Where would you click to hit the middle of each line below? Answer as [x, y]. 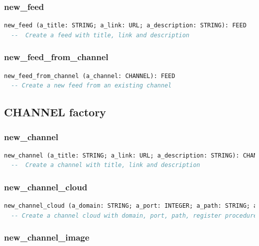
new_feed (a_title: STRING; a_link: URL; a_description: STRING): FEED [125, 26]
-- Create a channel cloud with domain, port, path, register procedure [134, 215]
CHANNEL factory [55, 112]
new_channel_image [47, 237]
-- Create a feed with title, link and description [100, 35]
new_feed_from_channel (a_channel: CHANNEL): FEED [90, 76]
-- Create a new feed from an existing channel [91, 86]
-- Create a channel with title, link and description [106, 165]
